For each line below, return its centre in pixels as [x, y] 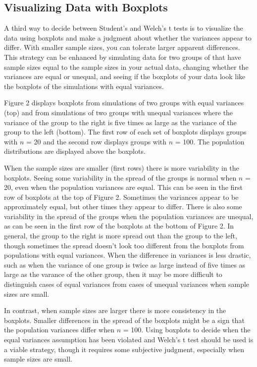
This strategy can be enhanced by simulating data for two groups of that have [123, 57]
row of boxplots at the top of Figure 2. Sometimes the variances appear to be [121, 197]
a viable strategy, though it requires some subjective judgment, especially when [124, 349]
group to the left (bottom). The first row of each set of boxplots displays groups [125, 132]
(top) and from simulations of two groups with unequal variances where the [119, 112]
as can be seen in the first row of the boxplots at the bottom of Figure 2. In [119, 226]
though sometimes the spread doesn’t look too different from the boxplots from [124, 245]
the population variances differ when [59, 330]
